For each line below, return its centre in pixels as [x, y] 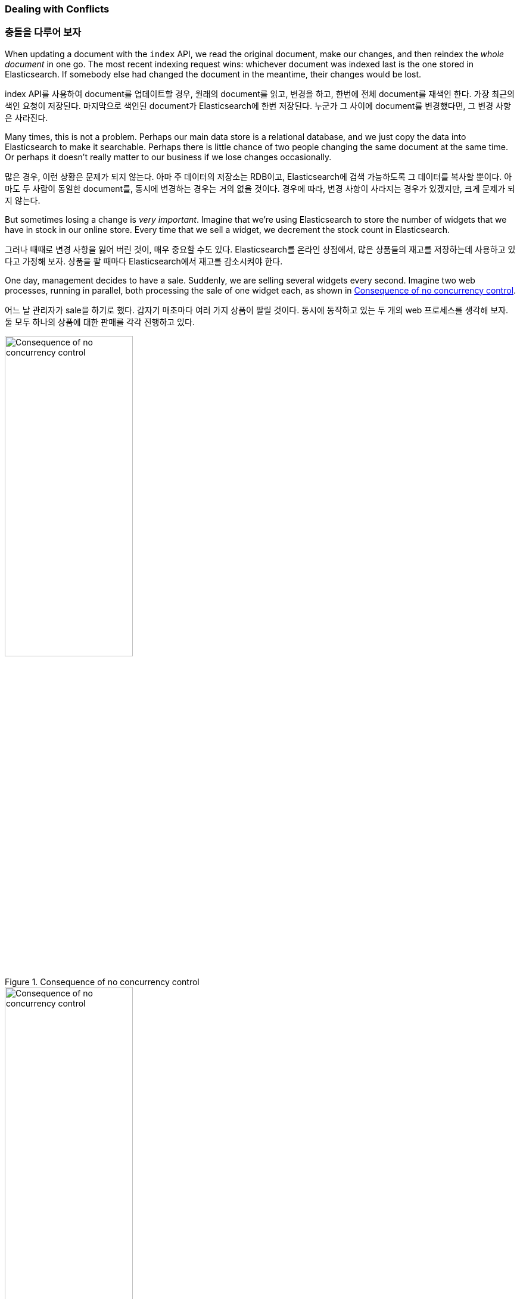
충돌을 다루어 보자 [43, 32]
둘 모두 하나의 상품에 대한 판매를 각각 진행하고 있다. [100, 322]
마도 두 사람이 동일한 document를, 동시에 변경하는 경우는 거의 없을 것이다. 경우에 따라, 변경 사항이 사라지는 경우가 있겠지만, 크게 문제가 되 [260, 188]
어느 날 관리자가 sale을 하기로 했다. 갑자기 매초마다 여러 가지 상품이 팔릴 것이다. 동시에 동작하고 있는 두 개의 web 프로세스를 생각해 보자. [257, 310]
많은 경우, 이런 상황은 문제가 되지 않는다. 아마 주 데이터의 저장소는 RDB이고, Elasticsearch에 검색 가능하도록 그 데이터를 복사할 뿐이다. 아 [259, 176]
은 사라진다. [27, 117]
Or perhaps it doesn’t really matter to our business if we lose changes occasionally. [168, 157]
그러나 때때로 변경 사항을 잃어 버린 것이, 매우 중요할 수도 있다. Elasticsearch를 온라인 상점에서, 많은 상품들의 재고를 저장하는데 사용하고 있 [260, 249]
